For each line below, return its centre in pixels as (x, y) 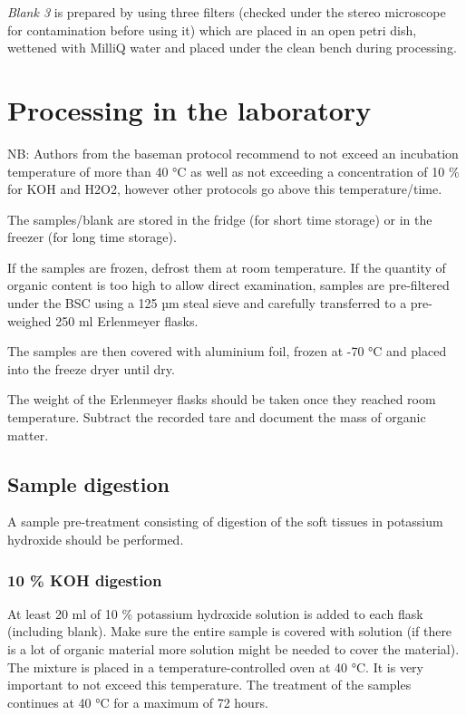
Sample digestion (88, 483)
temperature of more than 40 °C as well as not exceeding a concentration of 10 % (233, 171)
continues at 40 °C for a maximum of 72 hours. (138, 702)
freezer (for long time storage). (92, 237)
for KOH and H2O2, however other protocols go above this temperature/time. (225, 189)
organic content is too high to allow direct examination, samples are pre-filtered (228, 285)
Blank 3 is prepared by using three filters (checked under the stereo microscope (227, 12)
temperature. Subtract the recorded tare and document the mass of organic (217, 417)
